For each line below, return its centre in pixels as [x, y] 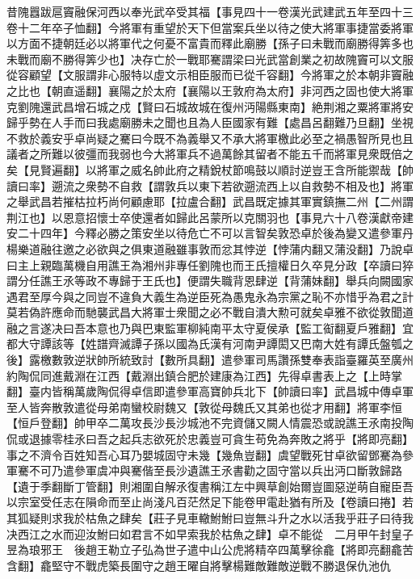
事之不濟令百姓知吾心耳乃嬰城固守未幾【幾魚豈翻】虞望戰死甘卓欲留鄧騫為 [204, 454]
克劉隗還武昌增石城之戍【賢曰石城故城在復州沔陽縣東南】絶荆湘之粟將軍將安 [210, 106]
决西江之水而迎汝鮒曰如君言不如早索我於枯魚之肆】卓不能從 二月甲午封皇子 [210, 533]
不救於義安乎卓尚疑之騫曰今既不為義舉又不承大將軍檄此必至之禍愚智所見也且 [210, 138]
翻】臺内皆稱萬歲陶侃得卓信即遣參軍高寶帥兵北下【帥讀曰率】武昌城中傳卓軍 [210, 391]
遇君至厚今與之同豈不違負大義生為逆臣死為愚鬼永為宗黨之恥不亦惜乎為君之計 [210, 296]
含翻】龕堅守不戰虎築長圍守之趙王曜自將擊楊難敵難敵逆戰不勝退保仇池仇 [199, 565]
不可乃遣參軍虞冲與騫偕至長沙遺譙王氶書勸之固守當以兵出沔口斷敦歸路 [215, 470]
